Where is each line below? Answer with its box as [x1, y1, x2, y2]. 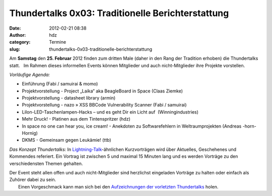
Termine [49, 39, 66, 45]
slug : [9, 46, 20, 52]
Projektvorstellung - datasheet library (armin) [22, 95, 116, 101]
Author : [9, 32, 26, 38]
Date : [9, 25, 21, 31]
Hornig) [22, 130, 38, 136]
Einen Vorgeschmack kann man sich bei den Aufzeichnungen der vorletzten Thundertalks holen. [18, 183, 219, 189]
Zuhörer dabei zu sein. [9, 176, 56, 183]
